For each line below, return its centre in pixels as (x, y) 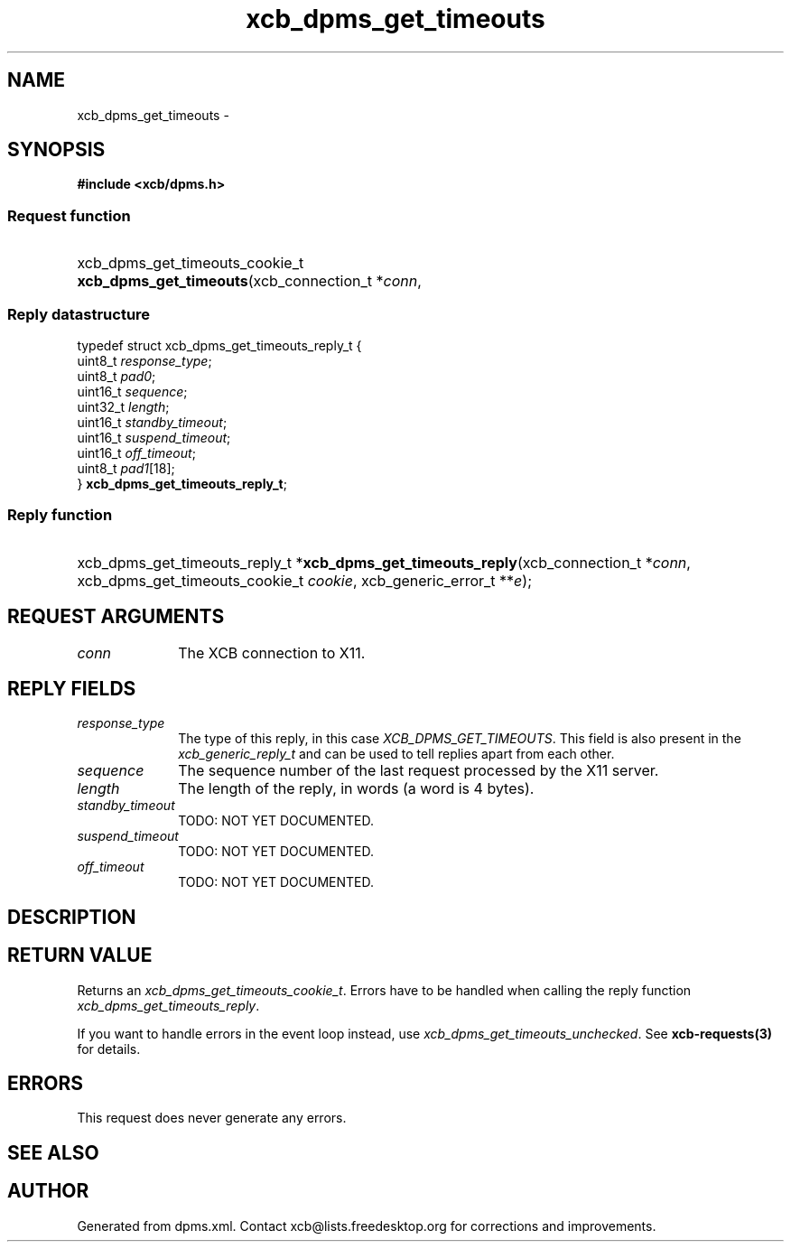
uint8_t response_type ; (144, 360)
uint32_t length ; (123, 406)
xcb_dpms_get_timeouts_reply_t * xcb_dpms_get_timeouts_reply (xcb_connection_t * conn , (384, 562)
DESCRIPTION (72, 917)
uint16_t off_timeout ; (136, 452)
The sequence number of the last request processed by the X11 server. (419, 771)
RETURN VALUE (80, 955)
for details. (109, 1049)
